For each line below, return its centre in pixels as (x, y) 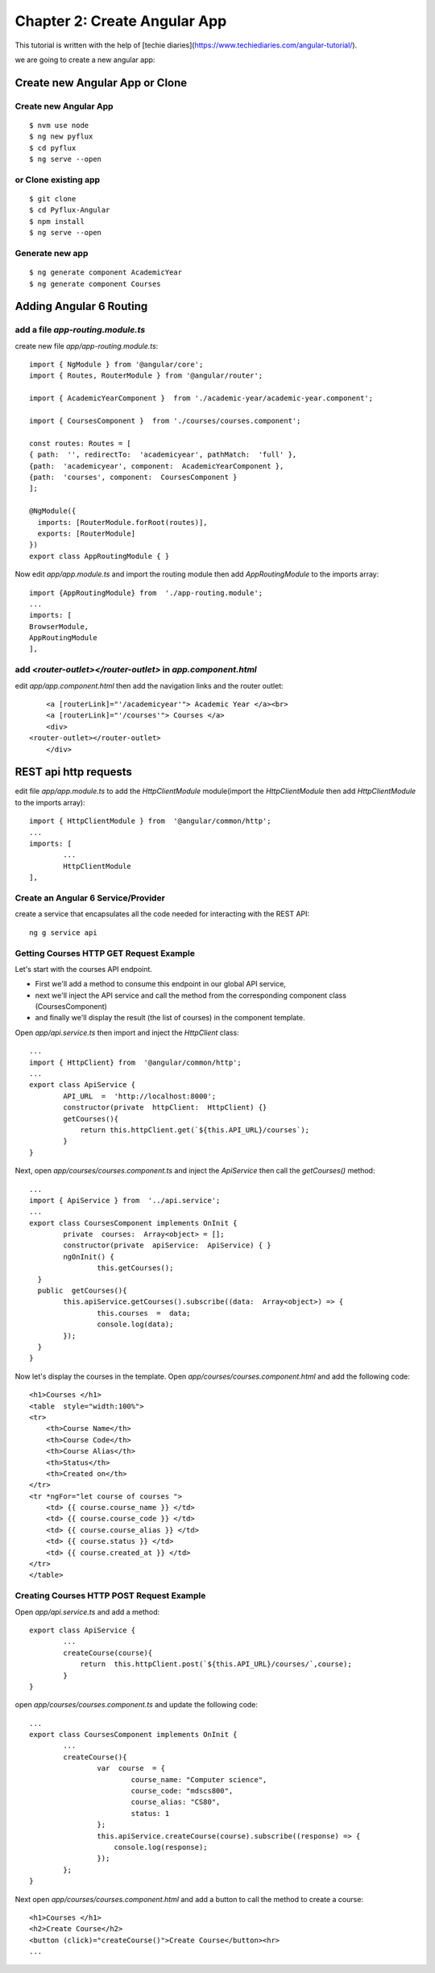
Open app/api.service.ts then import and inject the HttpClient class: (127, 1032)
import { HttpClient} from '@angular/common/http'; (135, 1062)
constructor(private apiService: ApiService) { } (167, 1245)
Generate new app (52, 253)
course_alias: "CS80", (176, 1802)
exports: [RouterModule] (87, 533)
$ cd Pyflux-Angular (70, 210)
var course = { (131, 1768)
